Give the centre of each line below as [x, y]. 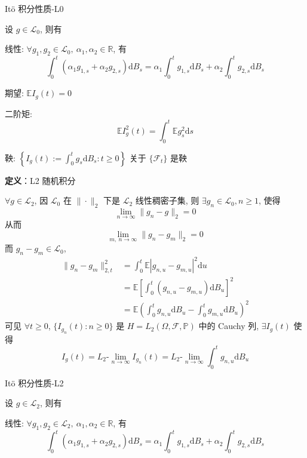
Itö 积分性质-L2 [34, 382]
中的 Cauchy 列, [229, 326]
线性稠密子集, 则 [167, 200]
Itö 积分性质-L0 [34, 8]
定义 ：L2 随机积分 [40, 180]
